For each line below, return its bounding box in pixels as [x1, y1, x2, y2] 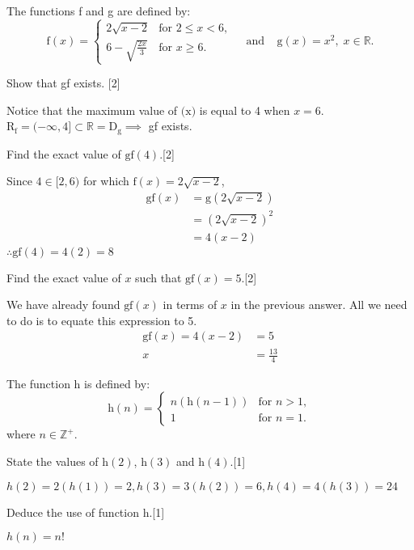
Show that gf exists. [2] [6, 74, 120, 91]
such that [135, 269, 182, 286]
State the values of [6, 453, 99, 470]
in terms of [163, 296, 218, 313]
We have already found [6, 296, 120, 313]
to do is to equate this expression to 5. [6, 311, 197, 328]
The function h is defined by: [6, 374, 150, 391]
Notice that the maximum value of [6, 101, 178, 118]
